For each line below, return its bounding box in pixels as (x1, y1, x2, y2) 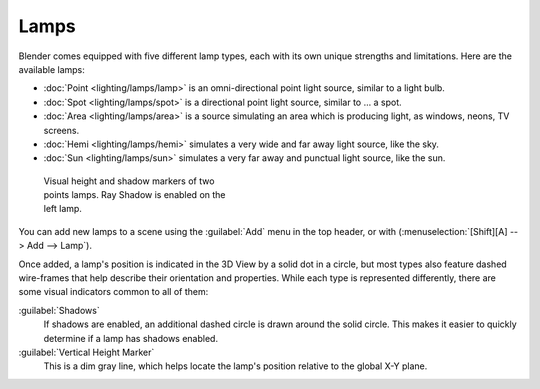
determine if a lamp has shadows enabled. (43, 332, 219, 344)
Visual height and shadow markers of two (43, 175, 215, 187)
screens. (43, 124, 80, 136)
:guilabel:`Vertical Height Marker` (18, 346, 155, 358)
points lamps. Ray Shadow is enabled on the (43, 189, 226, 201)
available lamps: (18, 63, 85, 75)
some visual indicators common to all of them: (18, 286, 209, 298)
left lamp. (43, 203, 82, 215)
